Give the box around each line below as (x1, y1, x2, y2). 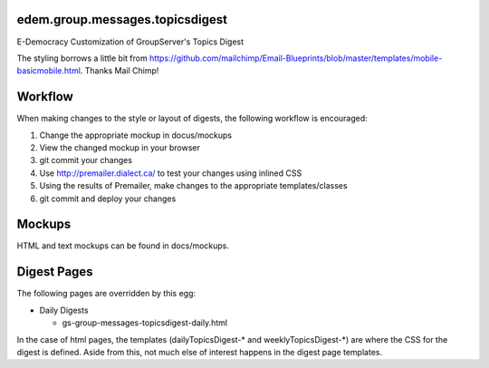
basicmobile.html (16, 65, 81, 76)
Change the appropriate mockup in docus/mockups (39, 130, 233, 140)
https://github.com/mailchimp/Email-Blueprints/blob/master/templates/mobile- (149, 53, 443, 63)
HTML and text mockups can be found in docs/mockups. (16, 240, 230, 251)
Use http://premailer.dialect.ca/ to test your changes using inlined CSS (39, 168, 302, 179)
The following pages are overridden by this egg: (16, 288, 197, 299)
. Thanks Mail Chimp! (80, 65, 159, 76)
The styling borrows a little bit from (16, 53, 149, 63)
